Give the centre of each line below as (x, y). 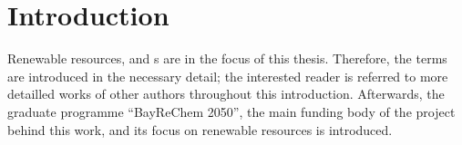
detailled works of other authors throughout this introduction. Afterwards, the (226, 94)
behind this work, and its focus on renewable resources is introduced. (200, 129)
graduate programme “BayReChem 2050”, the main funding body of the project (231, 111)
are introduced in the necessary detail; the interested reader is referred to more (228, 76)
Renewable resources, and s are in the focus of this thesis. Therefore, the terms (227, 58)
